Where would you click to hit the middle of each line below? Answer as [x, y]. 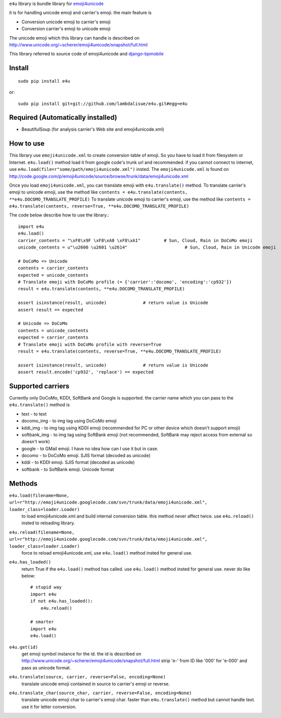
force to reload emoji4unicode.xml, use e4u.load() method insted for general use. [107, 553]
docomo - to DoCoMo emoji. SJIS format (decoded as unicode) [86, 456]
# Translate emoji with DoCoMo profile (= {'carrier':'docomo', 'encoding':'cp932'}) [125, 282]
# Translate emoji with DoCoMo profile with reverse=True [90, 344]
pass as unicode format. [46, 667]
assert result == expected [51, 310]
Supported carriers [39, 386]
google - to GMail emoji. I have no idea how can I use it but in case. [90, 449]
